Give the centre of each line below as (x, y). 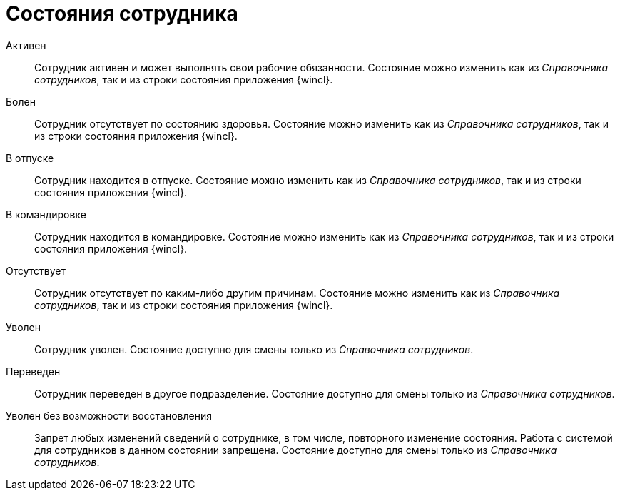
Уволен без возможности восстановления (109, 415)
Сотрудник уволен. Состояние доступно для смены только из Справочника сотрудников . (254, 349)
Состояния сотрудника (122, 14)
